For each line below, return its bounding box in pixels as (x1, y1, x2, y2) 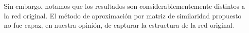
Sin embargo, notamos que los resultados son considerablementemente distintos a (4, 1, 245, 11)
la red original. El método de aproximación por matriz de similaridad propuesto (4, 10, 242, 20)
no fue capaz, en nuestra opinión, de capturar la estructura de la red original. (4, 20, 234, 30)
